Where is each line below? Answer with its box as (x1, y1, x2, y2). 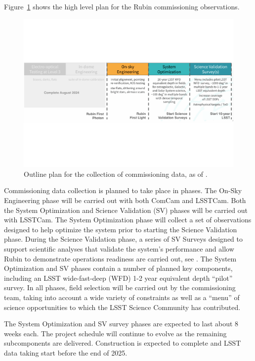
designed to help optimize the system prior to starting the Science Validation (4, 224, 237, 234)
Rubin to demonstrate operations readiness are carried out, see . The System (4, 253, 237, 263)
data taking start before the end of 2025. (4, 347, 127, 358)
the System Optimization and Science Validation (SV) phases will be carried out (4, 205, 248, 215)
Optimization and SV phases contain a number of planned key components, (4, 263, 233, 273)
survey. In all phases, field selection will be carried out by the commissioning (4, 282, 236, 293)
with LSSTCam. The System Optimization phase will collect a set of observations (4, 214, 252, 225)
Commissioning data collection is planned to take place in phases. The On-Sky (4, 185, 242, 196)
